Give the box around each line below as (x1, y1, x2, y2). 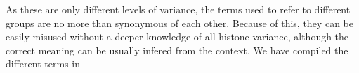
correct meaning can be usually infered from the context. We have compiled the (6, 42, 348, 57)
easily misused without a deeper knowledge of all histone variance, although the (6, 29, 349, 44)
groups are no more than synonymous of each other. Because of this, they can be (6, 15, 353, 30)
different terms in (6, 56, 80, 71)
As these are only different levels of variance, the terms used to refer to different (6, 2, 351, 16)
